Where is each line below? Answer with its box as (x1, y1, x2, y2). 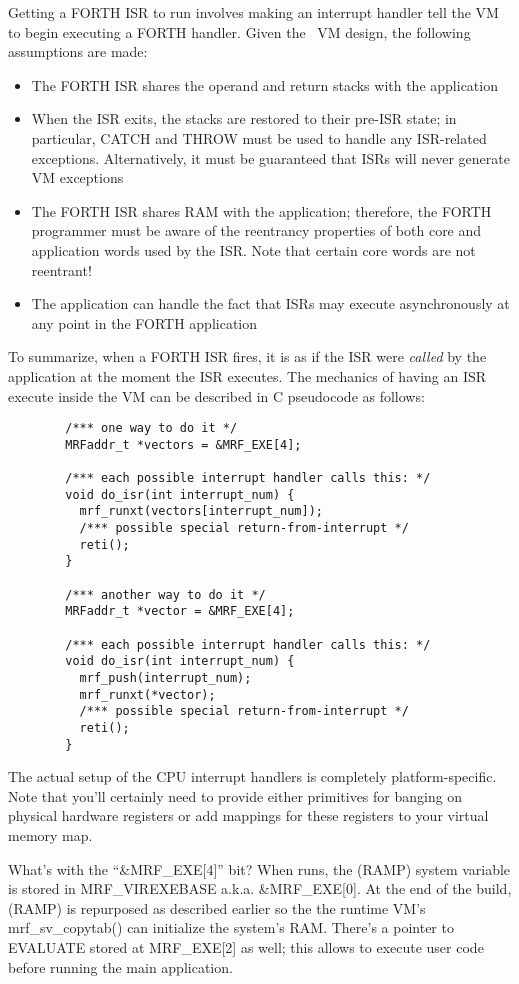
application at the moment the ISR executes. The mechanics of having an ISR (8, 365, 487, 386)
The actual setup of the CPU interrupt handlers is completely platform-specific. (8, 766, 497, 787)
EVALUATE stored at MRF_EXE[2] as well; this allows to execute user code (8, 936, 484, 957)
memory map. (8, 825, 93, 845)
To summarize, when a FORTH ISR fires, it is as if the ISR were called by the (8, 346, 487, 367)
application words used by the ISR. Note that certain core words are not (31, 239, 476, 260)
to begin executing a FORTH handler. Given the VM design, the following (8, 21, 471, 42)
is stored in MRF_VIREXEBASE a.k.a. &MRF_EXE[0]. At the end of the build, (8, 878, 512, 899)
